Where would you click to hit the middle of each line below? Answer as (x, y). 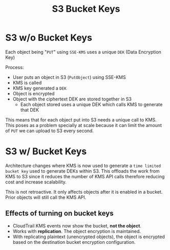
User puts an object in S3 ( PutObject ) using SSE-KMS (69, 77)
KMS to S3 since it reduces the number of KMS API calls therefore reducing (85, 176)
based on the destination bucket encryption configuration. (74, 242)
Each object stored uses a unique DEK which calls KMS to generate (91, 104)
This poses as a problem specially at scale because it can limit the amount (84, 125)
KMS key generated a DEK (39, 88)
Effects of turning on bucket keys (59, 213)
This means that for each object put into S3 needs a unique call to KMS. (81, 120)
